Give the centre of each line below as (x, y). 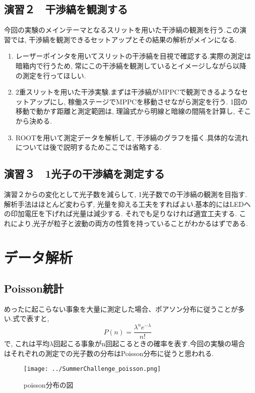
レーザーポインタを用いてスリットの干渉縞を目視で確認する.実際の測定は (133, 56)
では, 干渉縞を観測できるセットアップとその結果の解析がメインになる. (124, 39)
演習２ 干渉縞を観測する (66, 9)
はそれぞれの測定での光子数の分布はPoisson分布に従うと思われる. (109, 353)
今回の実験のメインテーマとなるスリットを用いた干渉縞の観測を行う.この (122, 30)
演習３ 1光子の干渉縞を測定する (85, 174)
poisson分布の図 (48, 385)
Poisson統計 (34, 288)
